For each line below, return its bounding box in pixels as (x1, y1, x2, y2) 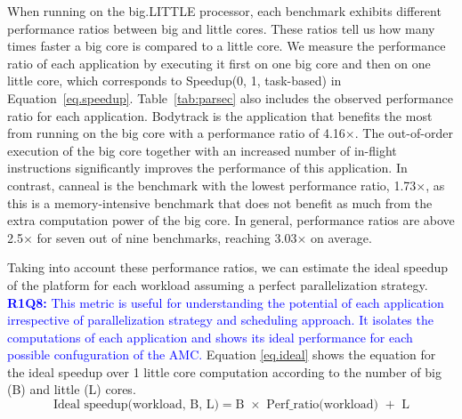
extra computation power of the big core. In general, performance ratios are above (7, 211, 455, 230)
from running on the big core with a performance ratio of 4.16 (7, 124, 345, 142)
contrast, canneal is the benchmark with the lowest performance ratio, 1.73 (7, 175, 417, 194)
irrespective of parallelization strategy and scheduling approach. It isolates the (7, 310, 434, 329)
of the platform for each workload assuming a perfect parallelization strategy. (7, 275, 428, 294)
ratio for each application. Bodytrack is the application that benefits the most (7, 106, 433, 125)
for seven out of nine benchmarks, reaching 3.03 (36, 228, 297, 246)
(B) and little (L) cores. (7, 380, 136, 399)
